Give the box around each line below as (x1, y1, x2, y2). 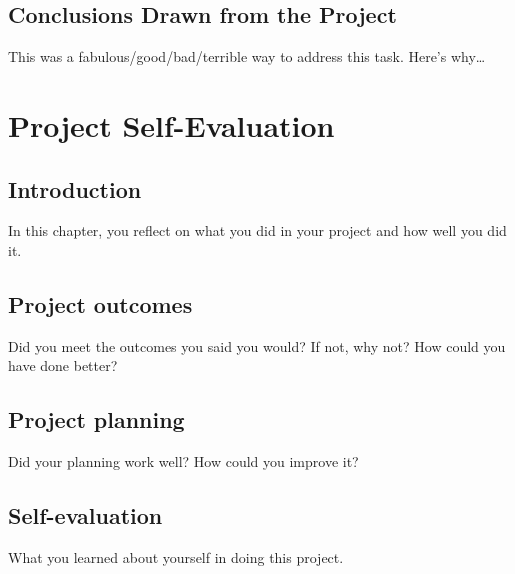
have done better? (8, 355, 118, 376)
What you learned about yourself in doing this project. (8, 546, 344, 567)
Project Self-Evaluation (8, 104, 335, 145)
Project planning (8, 404, 185, 435)
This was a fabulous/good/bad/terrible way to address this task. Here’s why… (8, 46, 486, 67)
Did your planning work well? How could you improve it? (8, 451, 359, 472)
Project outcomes (8, 288, 193, 319)
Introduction (8, 173, 142, 204)
